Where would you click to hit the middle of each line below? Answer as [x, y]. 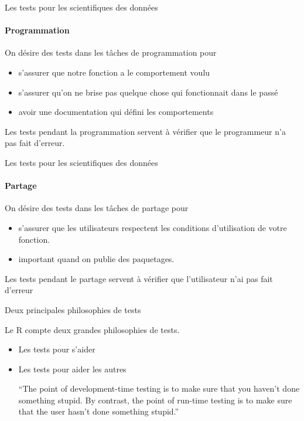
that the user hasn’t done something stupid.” [99, 411]
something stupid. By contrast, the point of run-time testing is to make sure [155, 400]
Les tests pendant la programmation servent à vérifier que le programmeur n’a [145, 131]
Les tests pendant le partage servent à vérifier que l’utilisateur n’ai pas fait [139, 278]
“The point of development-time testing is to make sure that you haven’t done [159, 388]
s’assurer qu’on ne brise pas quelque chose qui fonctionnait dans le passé [148, 92]
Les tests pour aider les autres [72, 369]
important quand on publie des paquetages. [96, 259]
